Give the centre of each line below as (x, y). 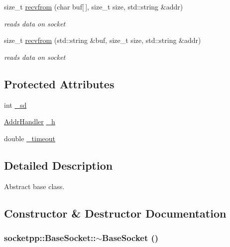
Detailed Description (58, 165)
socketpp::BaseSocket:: (50, 237)
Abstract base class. (34, 186)
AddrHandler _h (30, 122)
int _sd (15, 105)
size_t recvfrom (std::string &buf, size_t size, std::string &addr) (103, 40)
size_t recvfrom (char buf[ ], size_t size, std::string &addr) (94, 6)
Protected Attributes (59, 84)
